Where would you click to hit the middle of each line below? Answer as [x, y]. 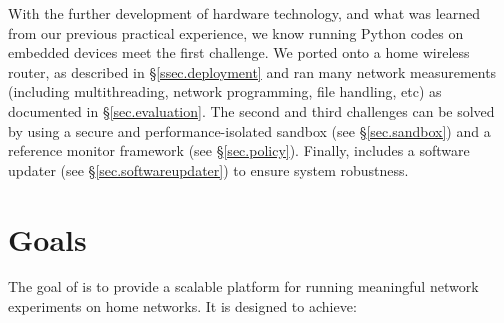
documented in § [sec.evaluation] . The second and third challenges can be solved [251, 110]
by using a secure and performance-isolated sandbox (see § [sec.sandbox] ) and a [249, 130]
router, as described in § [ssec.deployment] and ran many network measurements [252, 71]
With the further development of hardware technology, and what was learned [244, 13]
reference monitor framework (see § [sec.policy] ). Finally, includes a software [239, 150]
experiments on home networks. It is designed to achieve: [182, 306]
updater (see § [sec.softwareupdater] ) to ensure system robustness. [208, 169]
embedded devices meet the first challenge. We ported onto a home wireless [239, 52]
